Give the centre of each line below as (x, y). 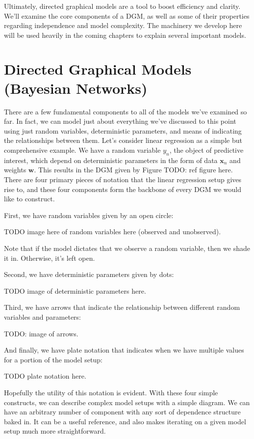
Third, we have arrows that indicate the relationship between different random (122, 307)
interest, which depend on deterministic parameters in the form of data (111, 160)
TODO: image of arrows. (41, 333)
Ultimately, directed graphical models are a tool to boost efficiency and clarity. (122, 6)
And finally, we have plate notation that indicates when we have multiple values (124, 350)
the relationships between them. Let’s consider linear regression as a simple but (123, 140)
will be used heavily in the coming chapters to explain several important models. (125, 35)
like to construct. (29, 199)
